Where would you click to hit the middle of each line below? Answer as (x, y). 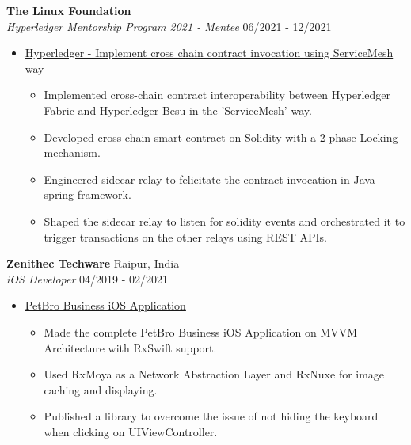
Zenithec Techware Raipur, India (93, 263)
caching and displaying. (101, 389)
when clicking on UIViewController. (131, 431)
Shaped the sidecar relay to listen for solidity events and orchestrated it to (225, 221)
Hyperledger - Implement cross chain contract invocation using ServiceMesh (209, 53)
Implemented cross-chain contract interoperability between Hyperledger (217, 95)
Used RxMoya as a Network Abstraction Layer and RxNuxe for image (214, 374)
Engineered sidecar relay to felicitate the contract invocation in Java (209, 179)
